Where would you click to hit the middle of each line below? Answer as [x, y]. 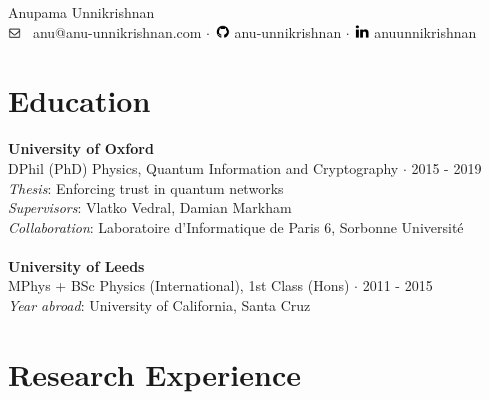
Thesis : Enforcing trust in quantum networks [146, 187]
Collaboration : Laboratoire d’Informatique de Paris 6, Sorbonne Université [236, 226]
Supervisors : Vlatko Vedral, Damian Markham [150, 207]
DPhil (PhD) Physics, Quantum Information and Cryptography [203, 167]
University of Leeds [76, 265]
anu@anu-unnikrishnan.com [117, 31]
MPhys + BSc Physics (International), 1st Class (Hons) [179, 285]
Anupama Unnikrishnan [81, 12]
